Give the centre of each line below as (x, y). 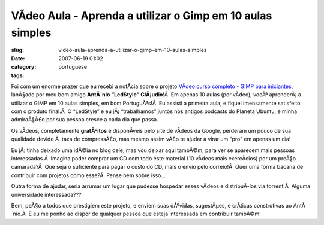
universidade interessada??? (46, 194)
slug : (17, 50)
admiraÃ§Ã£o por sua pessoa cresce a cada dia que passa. (85, 120)
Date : (18, 58)
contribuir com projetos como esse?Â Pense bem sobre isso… (88, 175)
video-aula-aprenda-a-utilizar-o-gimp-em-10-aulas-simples (133, 50)
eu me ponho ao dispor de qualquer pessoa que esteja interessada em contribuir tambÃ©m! (147, 214)
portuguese (73, 67)
